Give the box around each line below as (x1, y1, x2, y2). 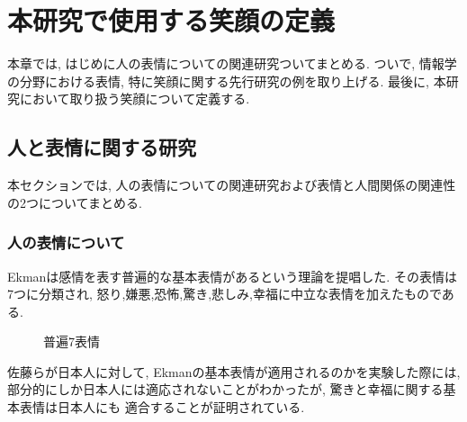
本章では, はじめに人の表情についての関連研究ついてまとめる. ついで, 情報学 (7, 54, 457, 73)
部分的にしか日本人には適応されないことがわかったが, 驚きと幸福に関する (7, 380, 444, 399)
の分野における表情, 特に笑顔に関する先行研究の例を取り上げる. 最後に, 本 (7, 71, 446, 90)
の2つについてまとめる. (7, 193, 142, 211)
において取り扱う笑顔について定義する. (19, 89, 250, 108)
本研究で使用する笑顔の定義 (7, 2, 336, 39)
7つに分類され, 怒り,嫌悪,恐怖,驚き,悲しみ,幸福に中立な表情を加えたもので (7, 284, 442, 303)
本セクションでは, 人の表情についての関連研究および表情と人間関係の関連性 (7, 175, 456, 194)
